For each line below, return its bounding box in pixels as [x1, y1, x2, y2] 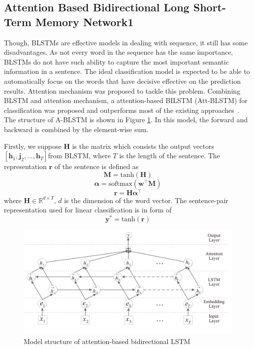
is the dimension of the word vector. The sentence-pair [64, 195, 228, 205]
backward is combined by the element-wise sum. [4, 124, 149, 134]
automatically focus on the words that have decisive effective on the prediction [4, 75, 241, 86]
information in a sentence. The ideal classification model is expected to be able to [4, 66, 250, 76]
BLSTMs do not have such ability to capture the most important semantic [4, 56, 229, 67]
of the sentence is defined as [54, 161, 139, 172]
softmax [108, 180, 132, 187]
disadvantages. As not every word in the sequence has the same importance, [4, 47, 233, 57]
